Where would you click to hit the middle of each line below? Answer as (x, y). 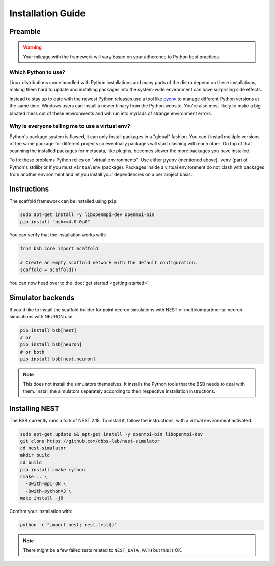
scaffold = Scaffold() (48, 270)
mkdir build (35, 455)
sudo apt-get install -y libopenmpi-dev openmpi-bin (87, 214)
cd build (31, 463)
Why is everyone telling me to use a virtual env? (70, 126)
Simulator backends (42, 297)
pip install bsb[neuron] (51, 345)
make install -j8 (42, 498)
